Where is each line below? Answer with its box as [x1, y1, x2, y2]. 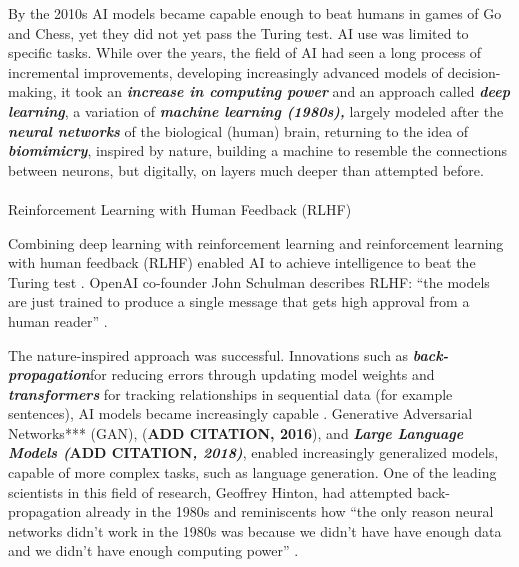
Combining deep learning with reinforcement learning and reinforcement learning [8, 232, 504, 253]
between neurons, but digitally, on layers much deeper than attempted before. [8, 159, 484, 180]
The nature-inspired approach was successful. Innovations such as [8, 344, 409, 365]
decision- [447, 61, 501, 82]
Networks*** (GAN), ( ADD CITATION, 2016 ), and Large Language [8, 422, 464, 443]
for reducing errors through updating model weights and [89, 364, 435, 385]
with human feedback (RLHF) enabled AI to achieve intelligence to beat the [8, 252, 476, 273]
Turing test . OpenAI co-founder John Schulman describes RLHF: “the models [8, 271, 490, 292]
